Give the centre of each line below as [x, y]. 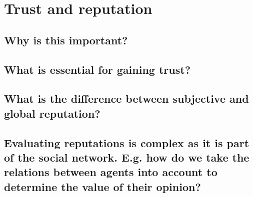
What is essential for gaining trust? [97, 69]
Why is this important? [66, 40]
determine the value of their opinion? [102, 186]
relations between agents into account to [111, 172]
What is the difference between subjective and [126, 98]
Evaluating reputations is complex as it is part [127, 142]
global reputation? [52, 113]
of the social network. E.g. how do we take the [127, 157]
